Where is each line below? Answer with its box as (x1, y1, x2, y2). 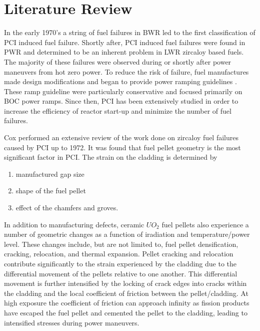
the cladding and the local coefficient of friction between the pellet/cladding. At (4, 287, 248, 298)
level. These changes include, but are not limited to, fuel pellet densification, (4, 238, 238, 249)
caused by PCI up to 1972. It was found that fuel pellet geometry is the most (4, 142, 241, 152)
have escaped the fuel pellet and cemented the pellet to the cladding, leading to (4, 307, 247, 317)
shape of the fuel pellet (15, 185, 86, 196)
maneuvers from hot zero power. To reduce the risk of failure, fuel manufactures (4, 66, 249, 77)
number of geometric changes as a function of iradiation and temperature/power (4, 229, 250, 239)
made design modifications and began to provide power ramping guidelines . (4, 76, 237, 87)
